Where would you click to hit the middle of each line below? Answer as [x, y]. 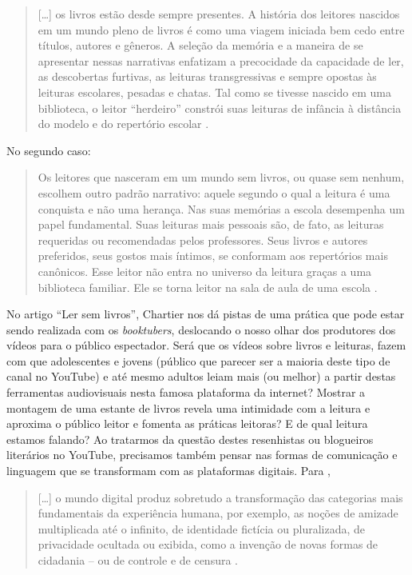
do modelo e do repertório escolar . [123, 124]
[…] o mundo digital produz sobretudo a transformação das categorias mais [220, 497]
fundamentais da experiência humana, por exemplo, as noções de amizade [218, 513]
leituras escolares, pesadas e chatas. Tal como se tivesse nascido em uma [214, 92]
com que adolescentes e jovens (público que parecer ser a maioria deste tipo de [198, 360]
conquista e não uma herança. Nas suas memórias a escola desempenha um [221, 208]
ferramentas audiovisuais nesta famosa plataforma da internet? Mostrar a [186, 392]
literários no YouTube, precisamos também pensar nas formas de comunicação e [202, 455]
